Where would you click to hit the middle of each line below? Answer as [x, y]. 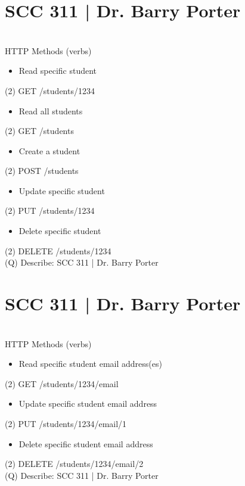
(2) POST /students [42, 171]
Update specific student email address [88, 404]
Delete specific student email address [86, 443]
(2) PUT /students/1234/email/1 [66, 423]
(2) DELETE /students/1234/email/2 [74, 464]
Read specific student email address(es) [90, 364]
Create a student [49, 150]
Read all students [51, 110]
